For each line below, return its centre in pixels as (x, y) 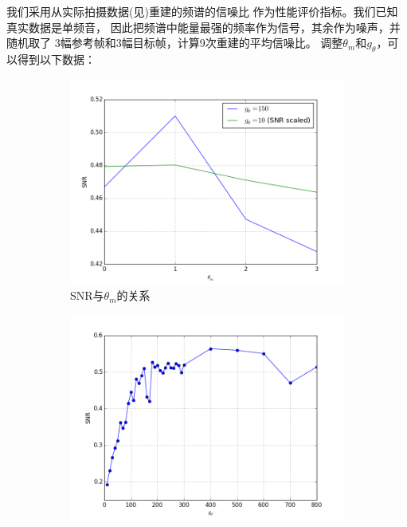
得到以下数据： (56, 59)
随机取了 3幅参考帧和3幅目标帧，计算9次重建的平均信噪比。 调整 (175, 43)
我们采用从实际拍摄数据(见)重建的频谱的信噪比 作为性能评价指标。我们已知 (202, 11)
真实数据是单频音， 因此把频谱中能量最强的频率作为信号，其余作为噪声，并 (203, 27)
